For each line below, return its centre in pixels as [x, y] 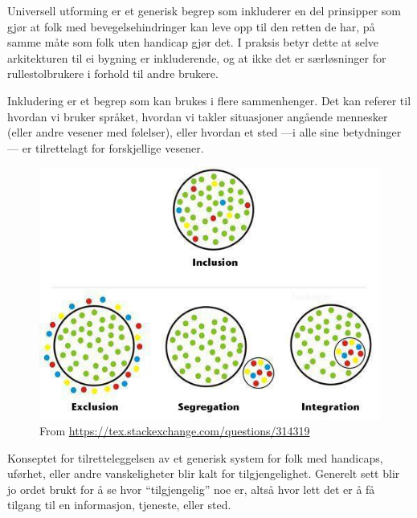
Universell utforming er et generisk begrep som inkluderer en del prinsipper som [204, 10]
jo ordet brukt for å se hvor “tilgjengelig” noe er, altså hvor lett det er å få [191, 489]
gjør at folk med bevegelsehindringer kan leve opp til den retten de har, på [191, 26]
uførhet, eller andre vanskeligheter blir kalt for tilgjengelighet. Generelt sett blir [204, 473]
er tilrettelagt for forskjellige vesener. [113, 147]
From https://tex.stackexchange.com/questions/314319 [175, 431]
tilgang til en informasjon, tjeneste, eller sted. [119, 505]
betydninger [372, 132]
